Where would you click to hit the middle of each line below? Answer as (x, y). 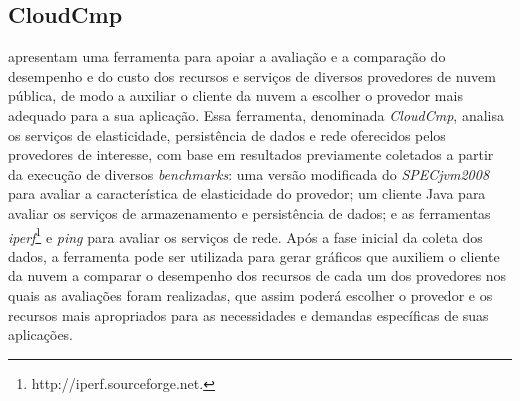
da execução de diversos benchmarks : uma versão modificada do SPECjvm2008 (249, 173)
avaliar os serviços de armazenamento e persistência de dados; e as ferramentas (249, 212)
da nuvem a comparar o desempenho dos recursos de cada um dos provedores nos (257, 275)
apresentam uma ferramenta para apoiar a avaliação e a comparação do (227, 56)
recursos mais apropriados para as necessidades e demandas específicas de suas (248, 314)
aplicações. (41, 334)
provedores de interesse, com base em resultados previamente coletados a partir (251, 154)
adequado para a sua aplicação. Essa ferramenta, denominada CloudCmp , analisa (256, 114)
